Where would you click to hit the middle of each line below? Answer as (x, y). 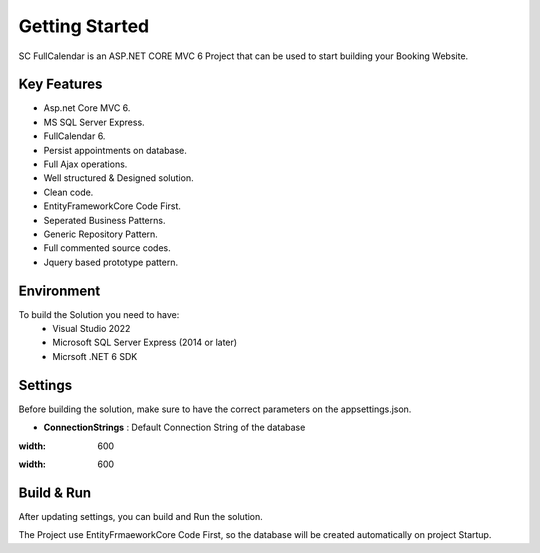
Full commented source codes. (107, 248)
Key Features (60, 84)
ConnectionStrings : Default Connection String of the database (174, 427)
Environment (59, 290)
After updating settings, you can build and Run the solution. (141, 516)
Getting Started (84, 26)
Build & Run (55, 492)
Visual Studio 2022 (91, 329)
